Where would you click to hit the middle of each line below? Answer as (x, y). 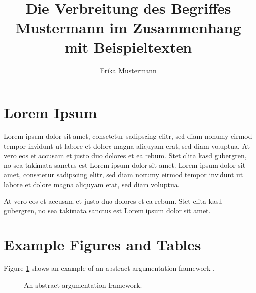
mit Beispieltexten (128, 47)
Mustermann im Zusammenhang (128, 27)
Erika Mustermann (128, 70)
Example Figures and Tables (103, 244)
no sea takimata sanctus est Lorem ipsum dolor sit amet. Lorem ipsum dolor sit (125, 165)
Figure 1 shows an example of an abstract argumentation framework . (109, 268)
